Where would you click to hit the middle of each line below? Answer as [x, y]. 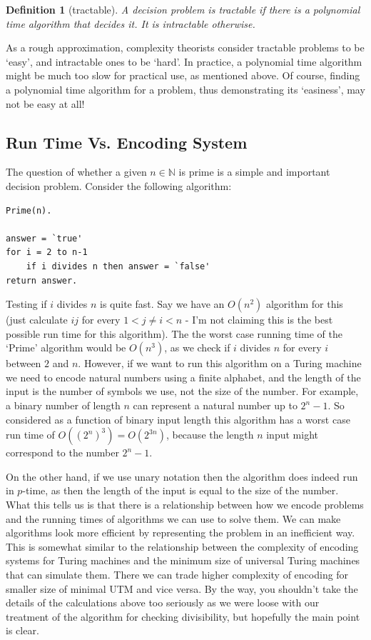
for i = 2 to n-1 [47, 252]
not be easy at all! [45, 103]
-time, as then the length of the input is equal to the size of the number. [181, 490]
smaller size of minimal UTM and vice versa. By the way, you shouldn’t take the [182, 588]
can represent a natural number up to [215, 405]
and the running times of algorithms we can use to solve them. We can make [173, 518]
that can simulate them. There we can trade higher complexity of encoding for [177, 575]
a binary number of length [63, 405]
